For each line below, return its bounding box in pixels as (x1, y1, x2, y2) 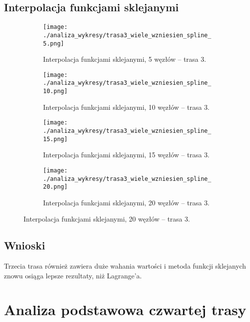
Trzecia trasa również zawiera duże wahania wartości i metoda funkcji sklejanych (4, 261, 246, 271)
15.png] (43, 135, 68, 143)
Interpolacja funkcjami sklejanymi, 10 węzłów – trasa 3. (43, 101, 210, 112)
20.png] (43, 183, 68, 191)
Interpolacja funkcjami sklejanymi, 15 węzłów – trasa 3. (43, 149, 210, 160)
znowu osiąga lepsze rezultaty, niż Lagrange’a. (4, 270, 142, 280)
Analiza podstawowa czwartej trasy (4, 299, 247, 319)
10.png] (43, 88, 68, 95)
